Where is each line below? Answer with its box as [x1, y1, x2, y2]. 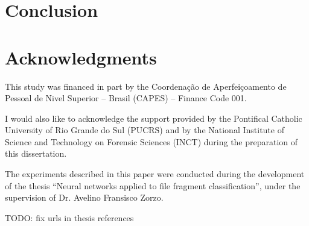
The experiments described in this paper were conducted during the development [5, 168, 305, 180]
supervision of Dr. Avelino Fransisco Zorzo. [5, 191, 164, 204]
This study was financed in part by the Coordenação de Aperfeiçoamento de [5, 80, 287, 92]
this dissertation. [5, 147, 67, 160]
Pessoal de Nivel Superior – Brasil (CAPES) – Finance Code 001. [5, 92, 247, 104]
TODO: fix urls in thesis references [5, 211, 134, 224]
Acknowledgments [5, 45, 157, 69]
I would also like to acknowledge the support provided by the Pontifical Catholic [5, 111, 302, 124]
